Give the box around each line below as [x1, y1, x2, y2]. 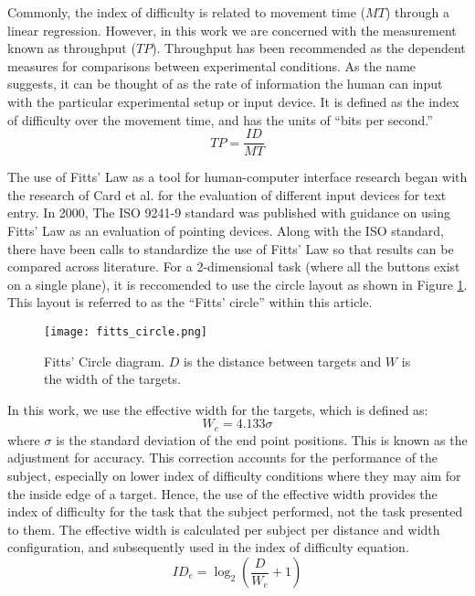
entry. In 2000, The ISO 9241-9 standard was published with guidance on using [7, 203, 450, 222]
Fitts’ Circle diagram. [44, 351, 165, 370]
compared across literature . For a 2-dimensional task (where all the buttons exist [7, 257, 460, 276]
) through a [385, 3, 449, 21]
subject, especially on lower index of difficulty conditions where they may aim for [7, 466, 461, 485]
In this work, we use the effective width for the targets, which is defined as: [7, 399, 428, 419]
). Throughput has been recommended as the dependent [152, 38, 466, 58]
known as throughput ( [7, 38, 136, 58]
